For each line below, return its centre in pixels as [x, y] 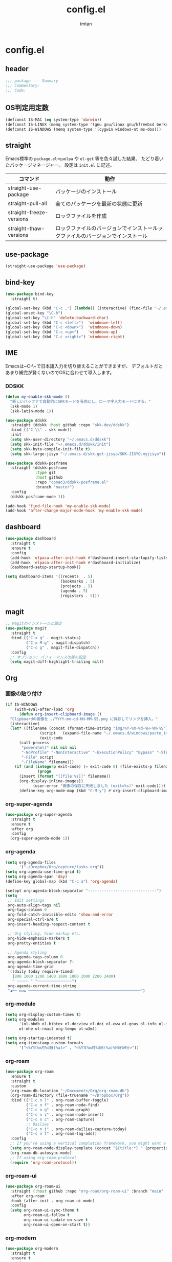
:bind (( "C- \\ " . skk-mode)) [41, 430]
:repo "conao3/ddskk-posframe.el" [72, 482]
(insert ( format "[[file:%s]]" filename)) [65, 776]
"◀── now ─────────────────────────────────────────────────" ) [76, 991]
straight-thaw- [26, 229]
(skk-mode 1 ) [24, 406]
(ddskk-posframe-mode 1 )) [38, 497]
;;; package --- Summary [32, 81]
